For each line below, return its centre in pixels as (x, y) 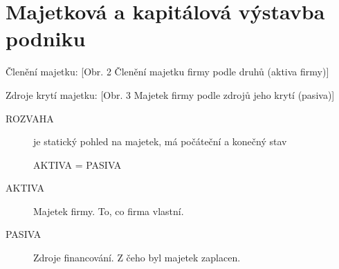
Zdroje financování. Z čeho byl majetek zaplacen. (137, 258)
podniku (46, 38)
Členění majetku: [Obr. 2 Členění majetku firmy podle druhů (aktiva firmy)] (167, 72)
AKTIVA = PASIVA (77, 164)
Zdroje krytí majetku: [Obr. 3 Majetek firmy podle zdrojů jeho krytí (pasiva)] (170, 94)
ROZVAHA (30, 118)
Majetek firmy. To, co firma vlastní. (109, 211)
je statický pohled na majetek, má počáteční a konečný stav (160, 141)
